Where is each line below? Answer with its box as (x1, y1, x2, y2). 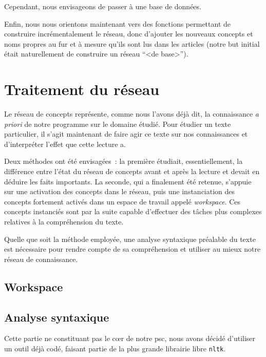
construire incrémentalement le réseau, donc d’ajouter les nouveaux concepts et (4, 28, 253, 39)
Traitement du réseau (4, 79, 160, 100)
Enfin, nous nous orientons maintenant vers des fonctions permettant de (4, 18, 231, 29)
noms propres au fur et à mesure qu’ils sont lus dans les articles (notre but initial (4, 38, 260, 49)
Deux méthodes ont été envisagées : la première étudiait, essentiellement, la (4, 156, 243, 166)
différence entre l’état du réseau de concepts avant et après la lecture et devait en (4, 166, 260, 177)
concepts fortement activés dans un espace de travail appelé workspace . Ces (4, 196, 241, 206)
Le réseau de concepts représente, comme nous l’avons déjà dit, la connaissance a (4, 108, 259, 119)
